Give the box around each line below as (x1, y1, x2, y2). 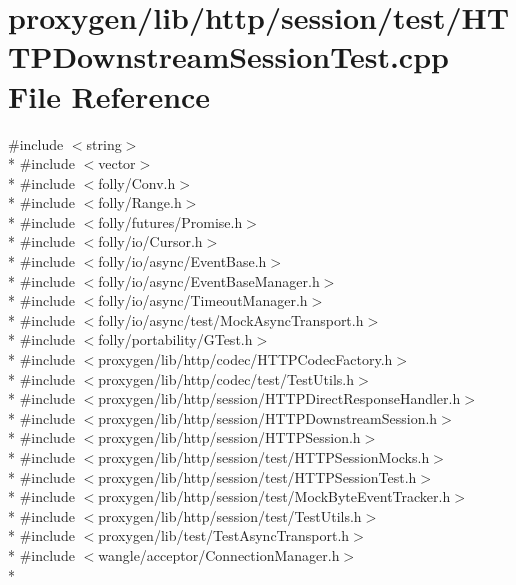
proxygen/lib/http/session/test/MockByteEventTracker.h (98, 486, 451, 507)
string (86, 133, 122, 154)
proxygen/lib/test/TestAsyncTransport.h (98, 525, 350, 546)
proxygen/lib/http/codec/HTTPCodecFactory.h (98, 349, 393, 370)
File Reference (8, 75, 211, 116)
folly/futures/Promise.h (98, 211, 243, 232)
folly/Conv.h (98, 172, 176, 193)
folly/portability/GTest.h (98, 329, 253, 350)
